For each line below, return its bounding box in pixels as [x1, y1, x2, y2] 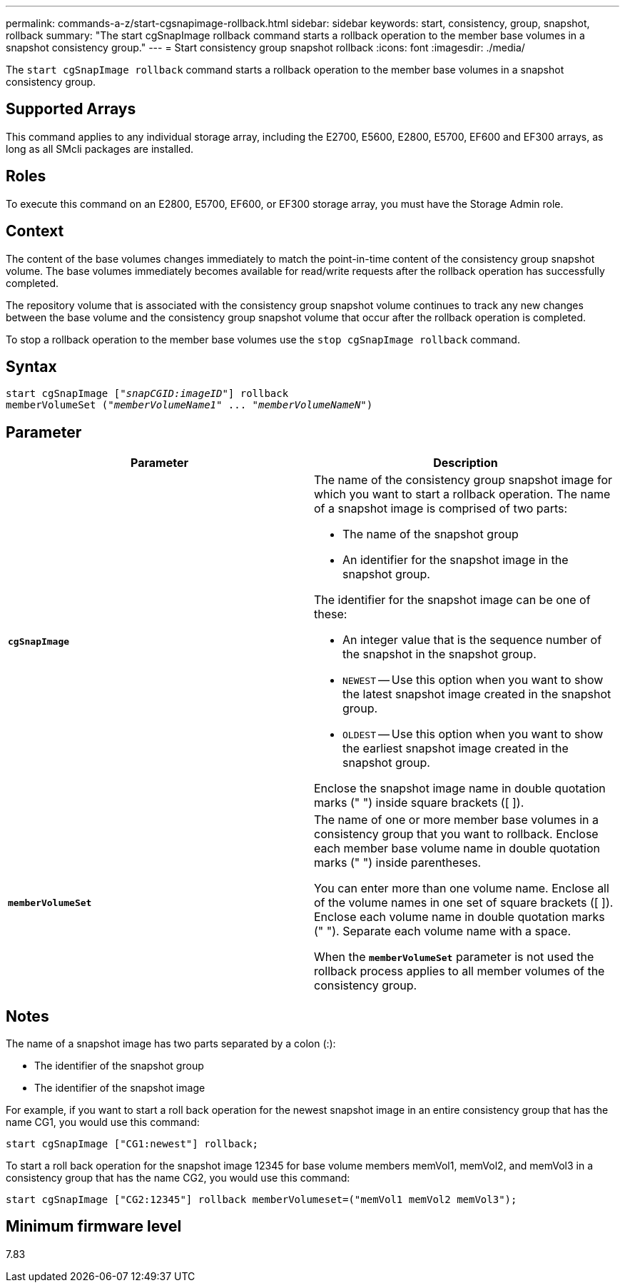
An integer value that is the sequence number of [342, 633, 602, 648]
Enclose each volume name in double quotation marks [314, 910, 605, 925]
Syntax [6, 357, 57, 376]
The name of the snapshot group [342, 527, 519, 542]
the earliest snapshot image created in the [342, 741, 569, 756]
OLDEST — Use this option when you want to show [342, 727, 604, 742]
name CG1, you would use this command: [6, 1116, 200, 1129]
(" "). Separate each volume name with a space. [314, 924, 571, 939]
